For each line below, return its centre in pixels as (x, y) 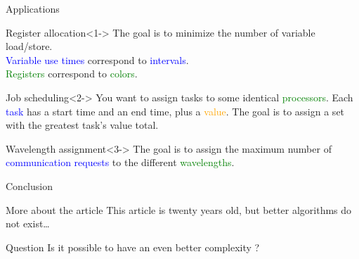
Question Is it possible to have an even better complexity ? (133, 247)
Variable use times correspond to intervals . (97, 59)
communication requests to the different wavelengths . (120, 162)
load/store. (29, 46)
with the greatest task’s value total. (82, 125)
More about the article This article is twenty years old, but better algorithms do (179, 209)
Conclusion (29, 185)
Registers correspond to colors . (72, 74)
